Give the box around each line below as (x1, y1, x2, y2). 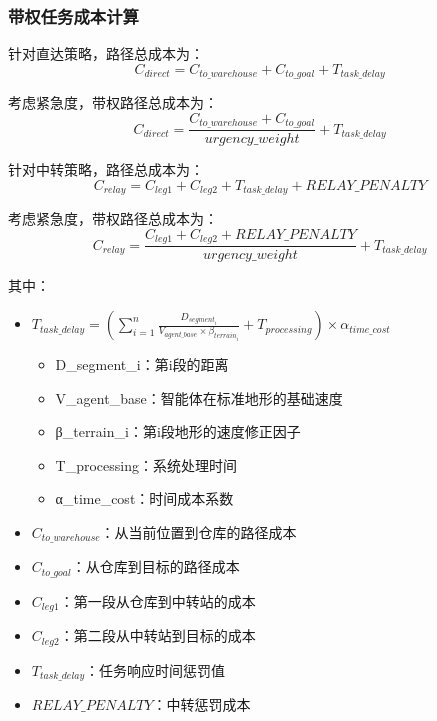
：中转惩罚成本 (152, 694, 251, 715)
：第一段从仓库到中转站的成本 (59, 590, 256, 611)
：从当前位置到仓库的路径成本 (100, 522, 297, 543)
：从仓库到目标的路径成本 (71, 556, 240, 577)
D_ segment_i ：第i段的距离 (55, 354, 229, 375)
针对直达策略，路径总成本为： (8, 43, 204, 64)
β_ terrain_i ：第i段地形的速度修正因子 (55, 421, 301, 442)
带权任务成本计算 (8, 3, 139, 28)
